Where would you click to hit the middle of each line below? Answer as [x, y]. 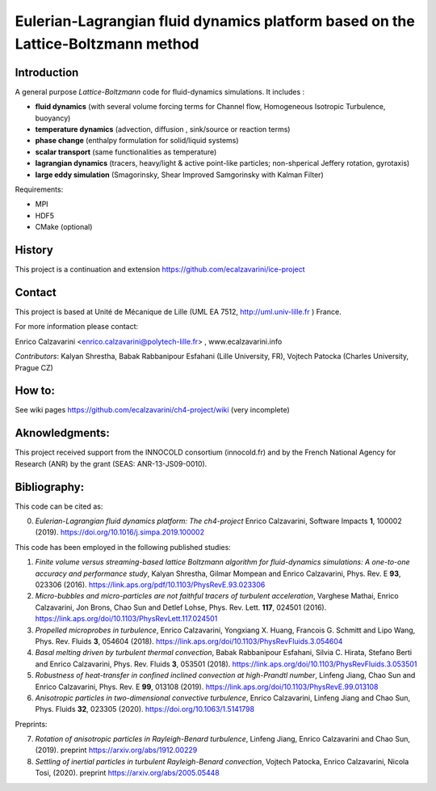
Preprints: [31, 724]
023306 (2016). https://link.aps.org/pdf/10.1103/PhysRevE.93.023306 [150, 584]
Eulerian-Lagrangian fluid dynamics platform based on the [215, 21]
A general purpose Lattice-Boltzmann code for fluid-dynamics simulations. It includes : [160, 91]
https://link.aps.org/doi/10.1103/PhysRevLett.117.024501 [126, 619]
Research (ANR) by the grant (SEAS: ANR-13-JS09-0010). [111, 463]
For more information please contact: [77, 327]
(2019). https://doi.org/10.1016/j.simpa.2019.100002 [120, 532]
